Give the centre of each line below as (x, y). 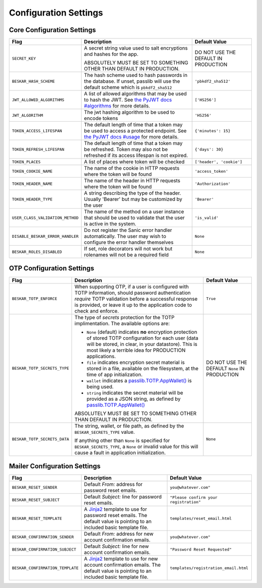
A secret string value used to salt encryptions (136, 48)
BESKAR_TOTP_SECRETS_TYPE (41, 368)
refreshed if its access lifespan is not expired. (136, 156)
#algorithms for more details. (117, 106)
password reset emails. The (116, 516)
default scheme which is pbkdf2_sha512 (128, 88)
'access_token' (211, 171)
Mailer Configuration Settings (55, 466)
